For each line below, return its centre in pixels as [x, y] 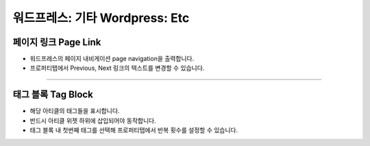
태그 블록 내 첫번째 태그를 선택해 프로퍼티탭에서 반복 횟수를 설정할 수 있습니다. [134, 130]
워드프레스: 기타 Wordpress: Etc [101, 18]
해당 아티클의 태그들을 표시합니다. [75, 111]
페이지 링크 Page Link [57, 42]
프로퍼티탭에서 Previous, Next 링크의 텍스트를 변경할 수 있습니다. [117, 68]
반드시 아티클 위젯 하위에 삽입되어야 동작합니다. [93, 121]
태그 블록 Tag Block [53, 95]
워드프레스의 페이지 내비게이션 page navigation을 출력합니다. [112, 59]
